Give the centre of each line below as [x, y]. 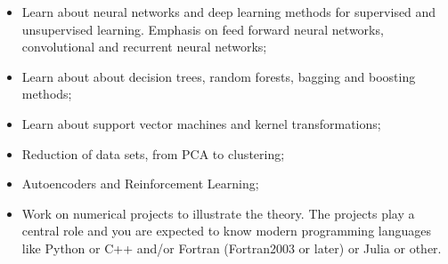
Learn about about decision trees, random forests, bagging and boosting [219, 76]
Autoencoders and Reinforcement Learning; [140, 184]
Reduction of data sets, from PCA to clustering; [153, 153]
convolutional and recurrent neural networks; [144, 47]
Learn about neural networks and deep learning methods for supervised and [229, 12]
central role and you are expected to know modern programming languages [226, 231]
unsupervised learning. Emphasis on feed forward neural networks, [203, 29]
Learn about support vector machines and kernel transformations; [201, 123]
